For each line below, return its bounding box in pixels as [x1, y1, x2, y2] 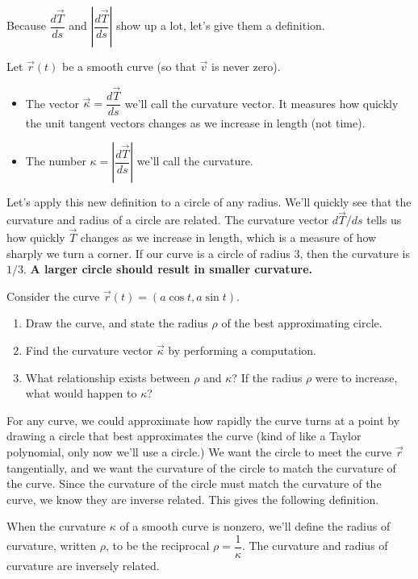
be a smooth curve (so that [62, 58, 196, 74]
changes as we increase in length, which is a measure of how [80, 229, 377, 246]
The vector [25, 94, 79, 111]
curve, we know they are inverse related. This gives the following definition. [6, 490, 379, 507]
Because [6, 17, 46, 33]
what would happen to [25, 385, 137, 402]
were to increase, [315, 369, 398, 385]
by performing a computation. [168, 342, 316, 359]
